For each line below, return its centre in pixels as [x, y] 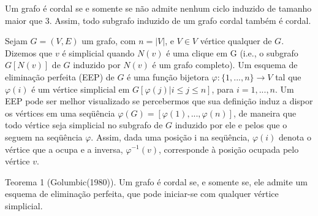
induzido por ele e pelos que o [231, 125]
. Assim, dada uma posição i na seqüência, [170, 137]
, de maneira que [265, 113]
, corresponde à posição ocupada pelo [229, 149]
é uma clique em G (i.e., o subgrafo [232, 52]
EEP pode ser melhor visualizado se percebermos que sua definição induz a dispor [159, 101]
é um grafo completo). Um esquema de [225, 65]
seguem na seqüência [44, 137]
